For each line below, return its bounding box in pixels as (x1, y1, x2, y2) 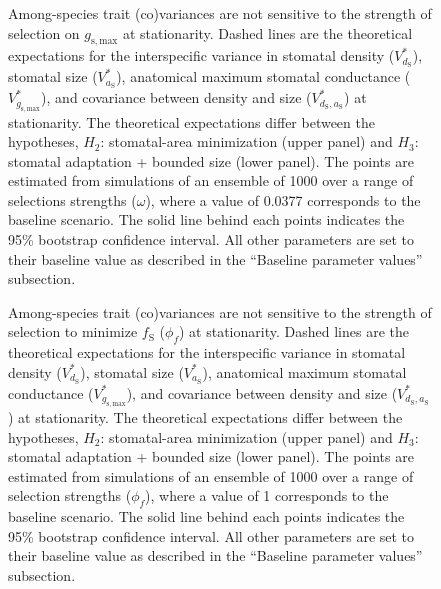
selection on (8, 22, 80, 43)
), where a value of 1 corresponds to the (145, 485, 389, 506)
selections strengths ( (8, 189, 137, 210)
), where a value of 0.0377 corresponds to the (145, 189, 421, 210)
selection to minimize (8, 321, 138, 342)
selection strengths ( (8, 485, 132, 506)
